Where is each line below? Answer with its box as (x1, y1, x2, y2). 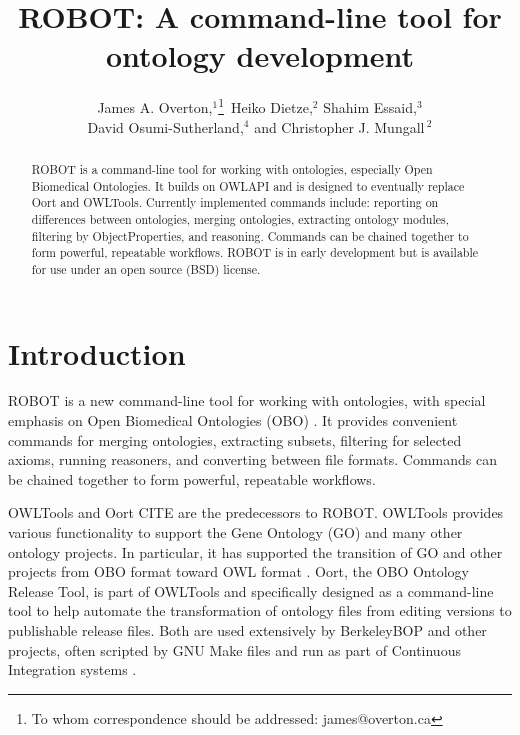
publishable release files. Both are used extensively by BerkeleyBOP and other (8, 620, 487, 641)
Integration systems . (8, 659, 137, 680)
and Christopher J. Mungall (254, 116, 425, 137)
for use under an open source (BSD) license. (31, 260, 261, 277)
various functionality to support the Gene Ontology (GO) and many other (8, 522, 463, 543)
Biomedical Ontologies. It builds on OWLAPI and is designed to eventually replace (31, 177, 465, 194)
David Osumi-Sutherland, (87, 116, 244, 137)
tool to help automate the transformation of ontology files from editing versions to (8, 600, 512, 621)
